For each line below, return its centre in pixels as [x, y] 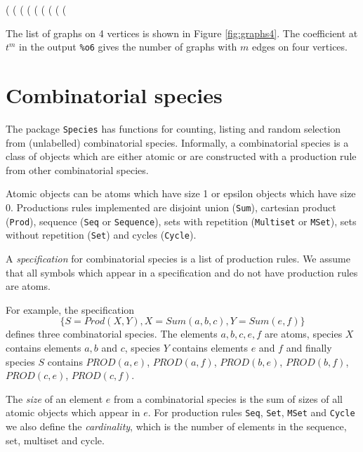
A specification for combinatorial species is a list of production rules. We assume [178, 258]
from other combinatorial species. [77, 169]
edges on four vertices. [300, 47]
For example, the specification [70, 309]
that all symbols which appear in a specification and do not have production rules [182, 272]
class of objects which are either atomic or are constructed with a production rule [181, 156]
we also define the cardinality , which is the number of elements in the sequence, [176, 426]
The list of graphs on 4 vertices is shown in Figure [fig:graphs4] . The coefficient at [182, 33]
